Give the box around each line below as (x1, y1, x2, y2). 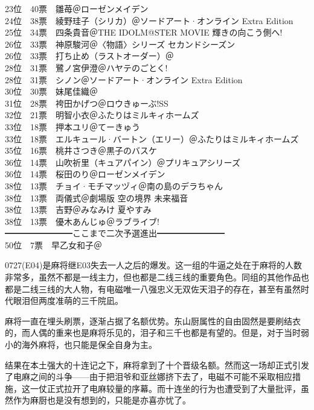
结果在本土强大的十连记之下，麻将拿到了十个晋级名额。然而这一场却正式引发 (5, 358, 309, 371)
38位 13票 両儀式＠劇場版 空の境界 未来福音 (5, 191, 188, 204)
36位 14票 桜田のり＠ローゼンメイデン (5, 168, 165, 180)
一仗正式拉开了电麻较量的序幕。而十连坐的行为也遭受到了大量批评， (30, 382, 301, 394)
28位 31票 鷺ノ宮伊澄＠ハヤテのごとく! (5, 61, 168, 74)
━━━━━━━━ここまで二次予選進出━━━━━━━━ (5, 227, 225, 239)
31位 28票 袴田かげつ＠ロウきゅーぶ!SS (5, 96, 168, 109)
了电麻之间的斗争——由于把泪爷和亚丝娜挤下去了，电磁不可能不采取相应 (5, 370, 292, 383)
